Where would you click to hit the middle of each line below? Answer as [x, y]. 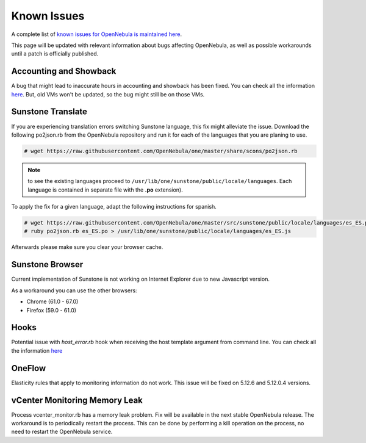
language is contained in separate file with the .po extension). [105, 190]
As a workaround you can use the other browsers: [74, 290]
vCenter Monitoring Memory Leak [77, 400]
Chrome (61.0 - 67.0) [52, 301]
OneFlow [29, 368]
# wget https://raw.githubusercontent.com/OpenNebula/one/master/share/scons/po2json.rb [161, 151]
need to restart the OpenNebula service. [62, 432]
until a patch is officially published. [55, 54]
